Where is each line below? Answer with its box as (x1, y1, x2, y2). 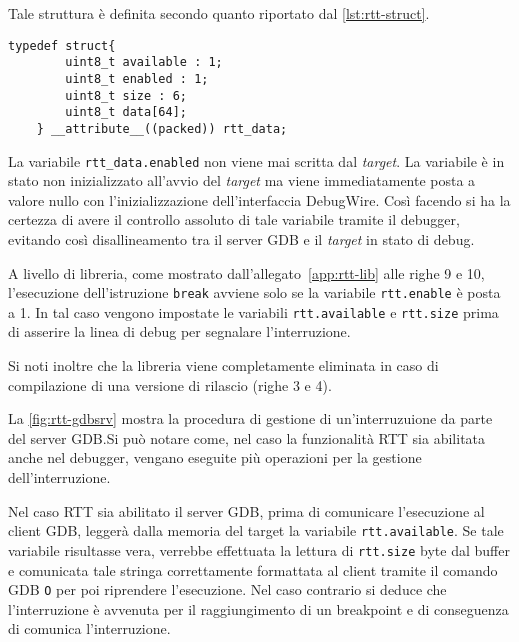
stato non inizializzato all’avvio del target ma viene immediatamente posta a (8, 170, 476, 191)
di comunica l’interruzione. (8, 618, 171, 639)
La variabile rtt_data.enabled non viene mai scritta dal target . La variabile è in (8, 150, 505, 171)
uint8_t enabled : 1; (65, 71, 209, 86)
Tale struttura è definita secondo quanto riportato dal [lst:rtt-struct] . (8, 3, 430, 23)
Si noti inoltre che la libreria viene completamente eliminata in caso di (8, 355, 439, 376)
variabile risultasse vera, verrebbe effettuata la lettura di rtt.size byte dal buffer (8, 539, 510, 560)
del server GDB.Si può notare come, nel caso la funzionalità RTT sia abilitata (8, 427, 486, 448)
